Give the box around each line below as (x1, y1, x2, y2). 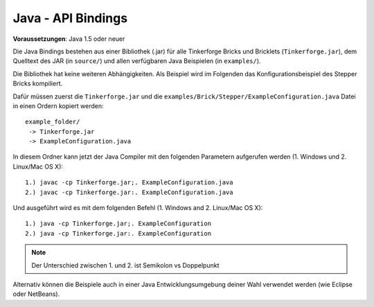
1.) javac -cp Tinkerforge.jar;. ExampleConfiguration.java (25, 179, 233, 186)
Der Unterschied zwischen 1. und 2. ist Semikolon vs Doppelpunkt (31, 261, 220, 270)
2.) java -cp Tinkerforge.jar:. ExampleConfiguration (25, 229, 211, 237)
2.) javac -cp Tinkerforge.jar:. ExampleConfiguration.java (25, 188, 233, 196)
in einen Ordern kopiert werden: (12, 101, 104, 110)
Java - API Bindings (12, 10, 128, 26)
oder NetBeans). (12, 290, 60, 298)
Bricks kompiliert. (12, 80, 63, 88)
